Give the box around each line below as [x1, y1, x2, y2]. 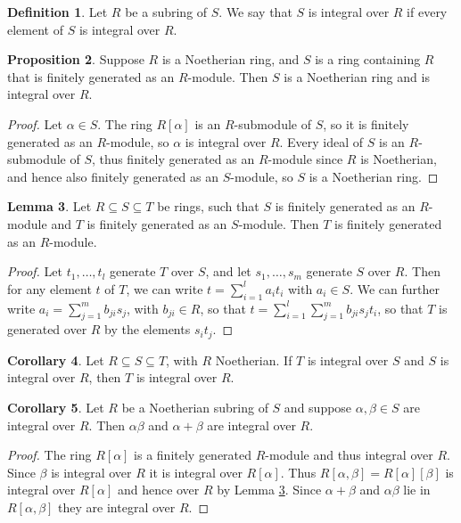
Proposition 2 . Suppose [7, 50, 144, 69]
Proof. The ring [7, 445, 92, 464]
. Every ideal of [279, 132, 364, 151]
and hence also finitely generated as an [7, 167, 219, 185]
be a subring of [125, 3, 208, 20]
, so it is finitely [323, 114, 409, 133]
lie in [403, 480, 431, 499]
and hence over [117, 480, 200, 499]
